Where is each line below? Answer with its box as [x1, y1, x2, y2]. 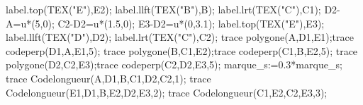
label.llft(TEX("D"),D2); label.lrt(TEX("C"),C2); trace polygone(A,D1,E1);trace [6, 30, 354, 44]
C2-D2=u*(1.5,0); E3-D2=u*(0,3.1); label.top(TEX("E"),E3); [57, 16, 325, 30]
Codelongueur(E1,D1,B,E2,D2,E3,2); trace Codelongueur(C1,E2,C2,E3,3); [6, 85, 328, 99]
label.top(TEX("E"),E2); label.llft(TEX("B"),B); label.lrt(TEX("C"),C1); [6, 2, 321, 16]
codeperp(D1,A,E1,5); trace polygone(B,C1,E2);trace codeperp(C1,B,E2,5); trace [6, 43, 358, 58]
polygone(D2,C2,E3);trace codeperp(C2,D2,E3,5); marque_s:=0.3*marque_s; [6, 57, 342, 72]
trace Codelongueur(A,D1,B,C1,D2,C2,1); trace [6, 70, 211, 85]
